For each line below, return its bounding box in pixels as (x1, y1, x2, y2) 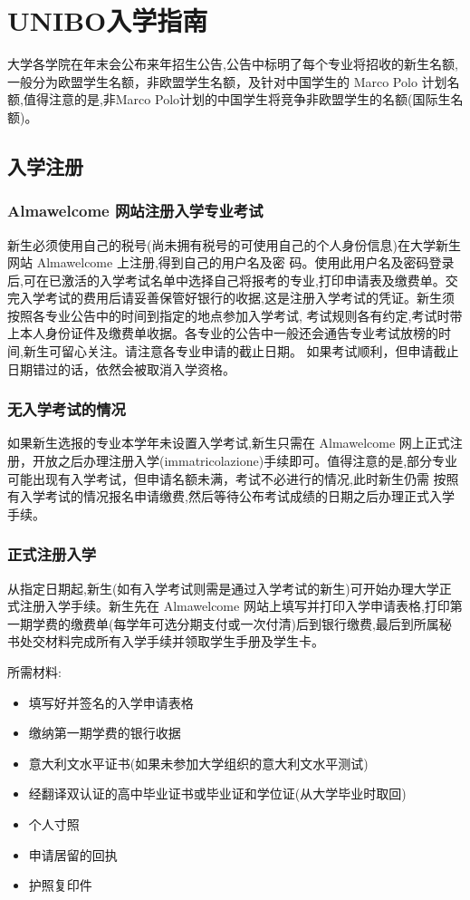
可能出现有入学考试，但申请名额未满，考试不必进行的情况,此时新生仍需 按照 (7, 469, 459, 488)
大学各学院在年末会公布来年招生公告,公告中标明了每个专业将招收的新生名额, (7, 54, 458, 73)
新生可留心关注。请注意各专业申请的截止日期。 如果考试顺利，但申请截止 (23, 342, 459, 361)
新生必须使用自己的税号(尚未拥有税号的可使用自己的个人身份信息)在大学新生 (7, 235, 461, 254)
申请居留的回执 (28, 845, 118, 864)
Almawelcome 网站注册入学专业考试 (7, 199, 264, 222)
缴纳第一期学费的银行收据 (28, 723, 181, 742)
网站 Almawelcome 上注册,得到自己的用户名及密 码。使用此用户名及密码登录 (7, 253, 455, 272)
